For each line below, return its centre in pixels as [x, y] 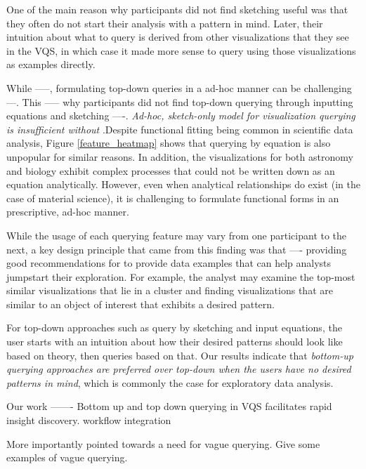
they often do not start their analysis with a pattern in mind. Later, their [165, 23]
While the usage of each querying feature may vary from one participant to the [177, 235]
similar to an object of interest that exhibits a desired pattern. [140, 304]
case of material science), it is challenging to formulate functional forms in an [173, 198]
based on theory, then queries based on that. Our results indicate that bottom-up [180, 355]
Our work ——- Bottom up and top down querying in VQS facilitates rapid [169, 406]
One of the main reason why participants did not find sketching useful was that [177, 9]
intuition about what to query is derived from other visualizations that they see [178, 37]
